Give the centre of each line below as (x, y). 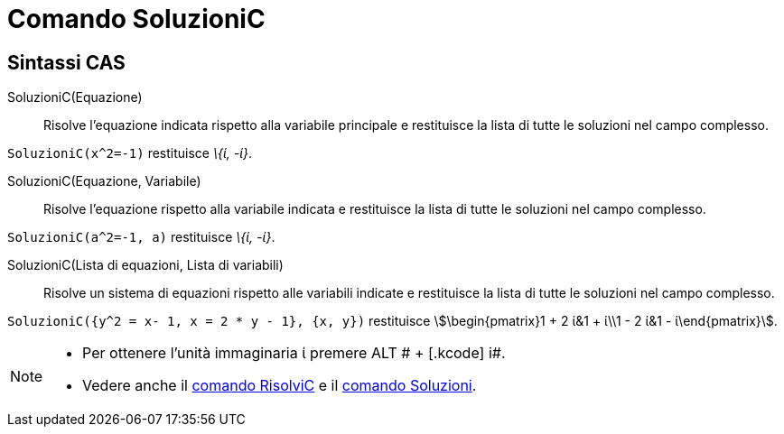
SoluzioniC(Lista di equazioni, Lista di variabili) (145, 265)
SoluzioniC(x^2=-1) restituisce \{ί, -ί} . (130, 153)
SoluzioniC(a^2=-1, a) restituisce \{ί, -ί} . (141, 237)
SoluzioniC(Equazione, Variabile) (104, 181)
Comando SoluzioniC (136, 19)
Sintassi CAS (66, 62)
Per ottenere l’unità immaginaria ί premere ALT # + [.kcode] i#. (294, 353)
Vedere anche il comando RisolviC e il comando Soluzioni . (280, 386)
